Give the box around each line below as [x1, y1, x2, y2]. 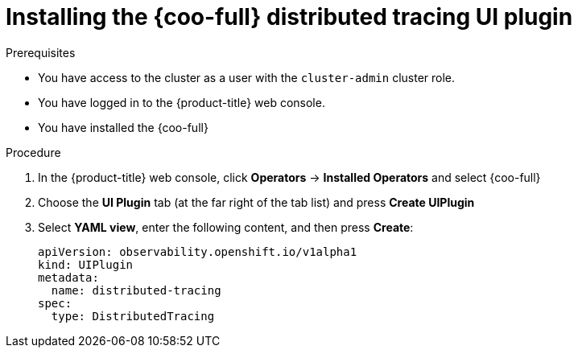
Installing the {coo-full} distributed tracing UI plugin [6, 3, 573, 31]
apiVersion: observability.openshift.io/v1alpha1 [38, 245, 357, 258]
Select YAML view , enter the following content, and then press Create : [38, 220, 414, 234]
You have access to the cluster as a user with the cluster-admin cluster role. [38, 70, 456, 84]
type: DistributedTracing [51, 309, 215, 323]
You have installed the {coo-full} [38, 120, 208, 134]
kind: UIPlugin [38, 257, 134, 271]
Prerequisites [6, 45, 76, 60]
